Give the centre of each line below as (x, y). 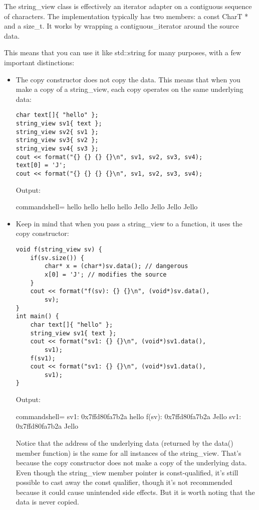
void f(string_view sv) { (59, 249)
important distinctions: (39, 62)
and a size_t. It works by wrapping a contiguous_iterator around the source (121, 26)
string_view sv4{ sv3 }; (57, 148)
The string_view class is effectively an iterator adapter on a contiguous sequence (128, 6)
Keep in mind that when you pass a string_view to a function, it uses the (129, 223)
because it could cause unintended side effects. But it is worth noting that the (135, 492)
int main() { (37, 316)
